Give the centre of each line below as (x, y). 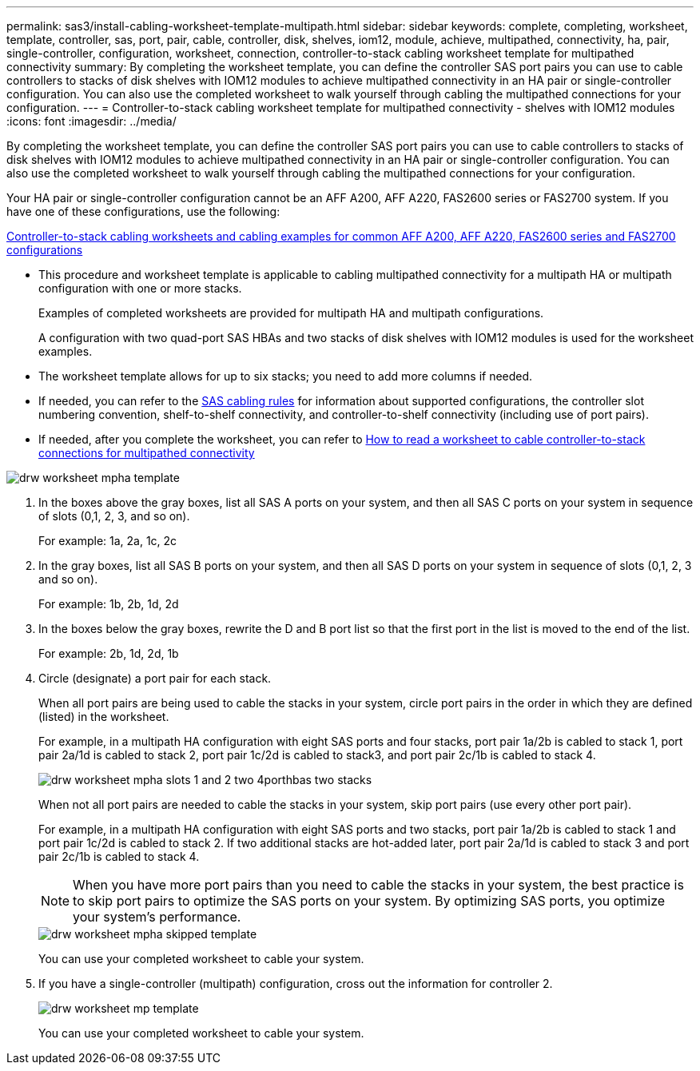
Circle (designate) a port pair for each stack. (155, 678)
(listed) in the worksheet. (104, 717)
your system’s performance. (157, 917)
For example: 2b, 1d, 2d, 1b (109, 653)
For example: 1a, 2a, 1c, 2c (108, 541)
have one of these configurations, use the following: (143, 211)
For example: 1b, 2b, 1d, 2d (109, 604)
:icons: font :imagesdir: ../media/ (91, 121)
